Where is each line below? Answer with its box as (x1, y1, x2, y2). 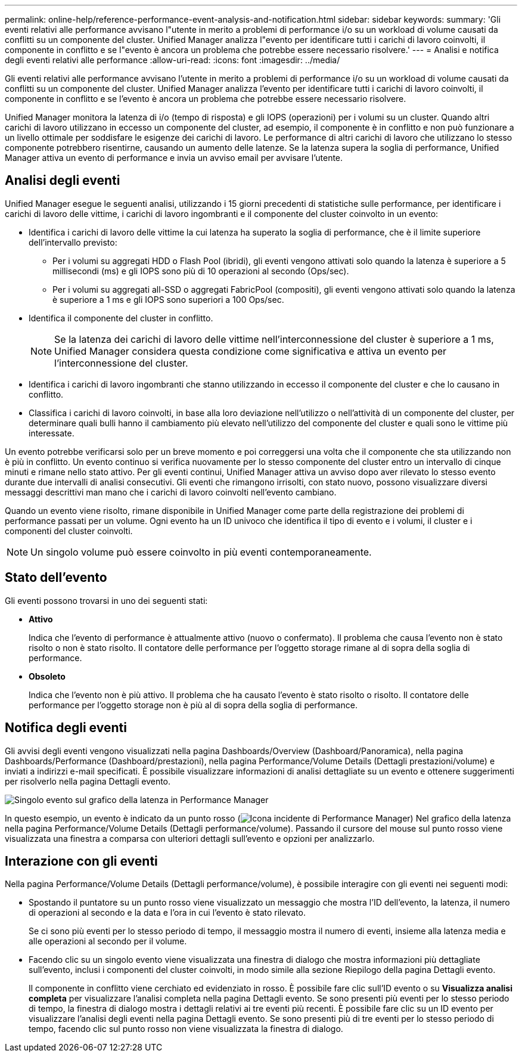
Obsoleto (29, 671, 66, 681)
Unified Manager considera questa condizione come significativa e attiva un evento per (54, 345, 447, 357)
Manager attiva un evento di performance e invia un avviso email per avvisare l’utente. (5, 153, 343, 163)
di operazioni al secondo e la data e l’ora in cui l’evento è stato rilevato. (29, 907, 306, 918)
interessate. (29, 427, 74, 438)
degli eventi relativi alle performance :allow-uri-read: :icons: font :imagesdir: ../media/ (5, 55, 340, 65)
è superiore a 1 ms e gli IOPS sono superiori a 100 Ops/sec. (52, 294, 284, 305)
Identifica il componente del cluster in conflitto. (29, 312, 213, 323)
